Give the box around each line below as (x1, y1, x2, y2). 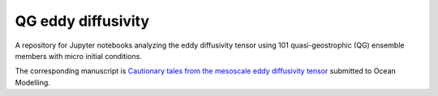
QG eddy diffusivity (15, 12, 150, 30)
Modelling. (15, 77, 50, 87)
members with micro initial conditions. (15, 51, 142, 61)
